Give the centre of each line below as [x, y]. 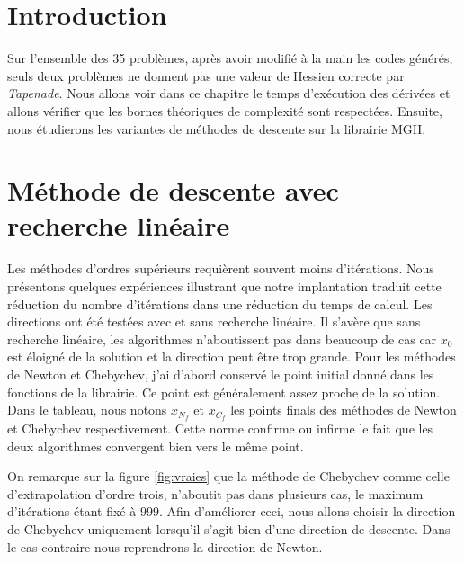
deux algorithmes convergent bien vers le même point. [156, 446]
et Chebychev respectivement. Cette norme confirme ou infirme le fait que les [220, 428]
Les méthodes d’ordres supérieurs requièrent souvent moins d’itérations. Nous [221, 268]
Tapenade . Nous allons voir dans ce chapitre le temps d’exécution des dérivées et [229, 93]
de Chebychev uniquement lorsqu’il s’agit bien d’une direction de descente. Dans [229, 528]
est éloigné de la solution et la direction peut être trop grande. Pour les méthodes [232, 357]
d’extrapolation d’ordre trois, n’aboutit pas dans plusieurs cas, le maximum [215, 493]
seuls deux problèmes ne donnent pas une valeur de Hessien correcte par [206, 75]
